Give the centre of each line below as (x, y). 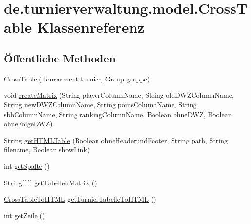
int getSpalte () (27, 166)
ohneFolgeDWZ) (28, 124)
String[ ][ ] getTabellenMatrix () (50, 182)
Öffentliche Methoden (60, 58)
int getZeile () (25, 215)
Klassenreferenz (91, 27)
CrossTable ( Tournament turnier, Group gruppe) (77, 78)
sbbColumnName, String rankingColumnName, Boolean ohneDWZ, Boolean (118, 114)
